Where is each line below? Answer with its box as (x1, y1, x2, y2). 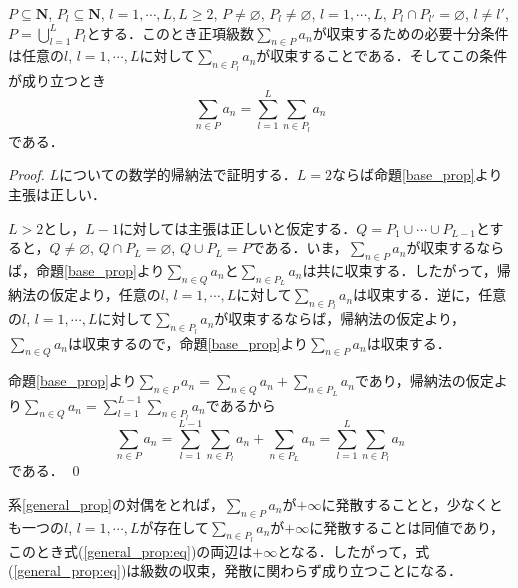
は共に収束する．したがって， (302, 259, 497, 280)
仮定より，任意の (49, 284, 161, 305)
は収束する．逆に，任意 (353, 284, 507, 305)
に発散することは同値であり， (309, 516, 505, 537)
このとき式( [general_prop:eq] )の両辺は (8, 540, 253, 561)
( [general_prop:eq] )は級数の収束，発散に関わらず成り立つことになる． (8, 560, 463, 581)
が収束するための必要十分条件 (312, 22, 509, 43)
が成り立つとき (8, 69, 106, 90)
